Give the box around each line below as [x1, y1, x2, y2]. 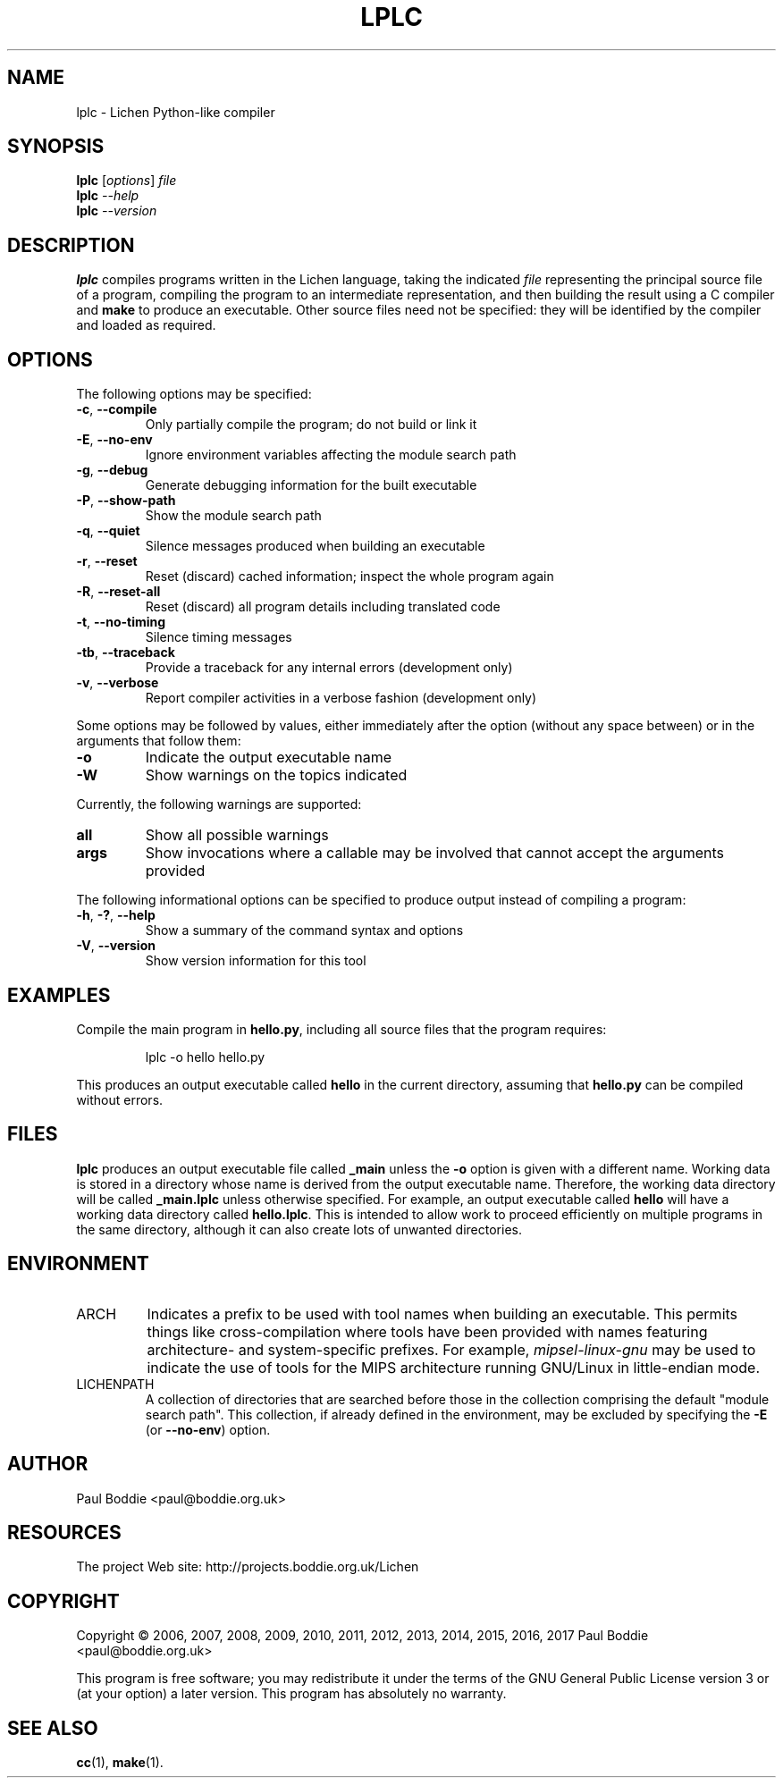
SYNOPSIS [7, 135, 105, 158]
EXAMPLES [7, 983, 111, 1006]
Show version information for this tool [145, 953, 366, 969]
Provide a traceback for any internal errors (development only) [145, 660, 513, 676]
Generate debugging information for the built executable [145, 477, 477, 493]
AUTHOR [7, 1452, 88, 1476]
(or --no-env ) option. [145, 1421, 271, 1437]
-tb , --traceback [76, 644, 175, 661]
